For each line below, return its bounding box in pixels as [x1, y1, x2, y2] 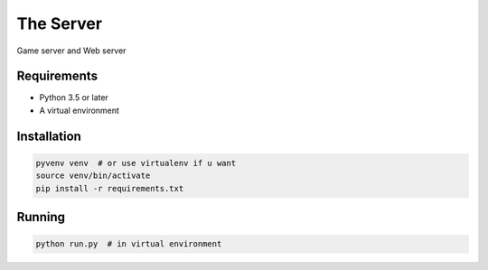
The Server [16, 14, 103, 33]
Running [16, 209, 66, 225]
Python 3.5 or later [39, 92, 108, 103]
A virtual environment [39, 105, 119, 116]
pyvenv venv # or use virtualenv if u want [35, 158, 237, 168]
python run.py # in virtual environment [35, 239, 222, 249]
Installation [16, 128, 81, 144]
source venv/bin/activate [35, 171, 151, 181]
